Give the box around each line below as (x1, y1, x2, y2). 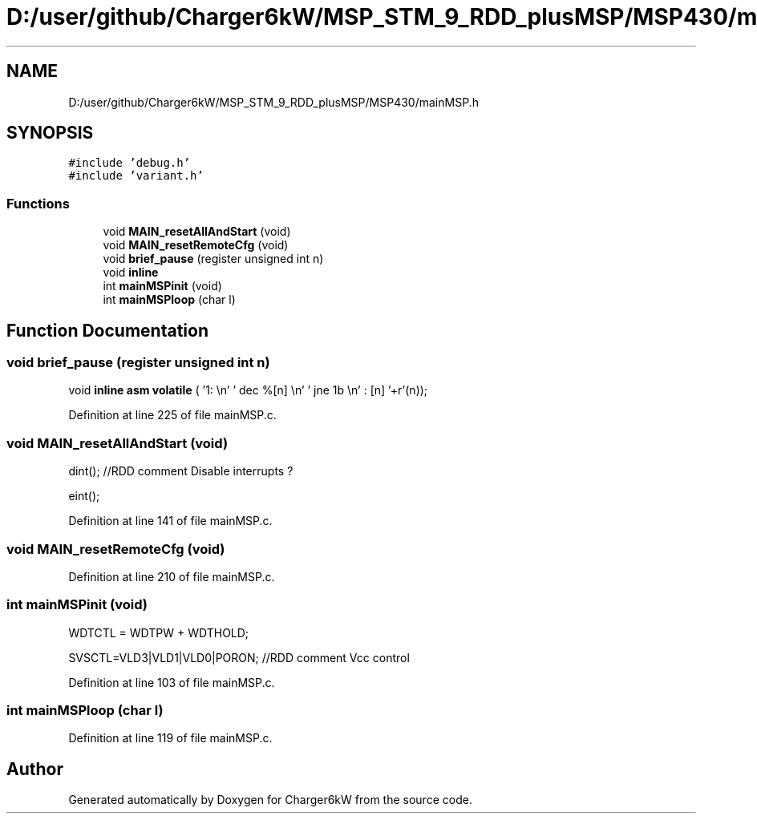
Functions (6, 195, 70, 212)
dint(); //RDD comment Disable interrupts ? (68, 464, 293, 479)
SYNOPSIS (6, 123, 94, 143)
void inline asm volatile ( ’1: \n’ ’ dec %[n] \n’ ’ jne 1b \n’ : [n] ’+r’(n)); (68, 383, 428, 398)
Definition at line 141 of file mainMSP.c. (68, 514, 273, 528)
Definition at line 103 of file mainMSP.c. (68, 675, 275, 689)
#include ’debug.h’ (68, 156, 191, 170)
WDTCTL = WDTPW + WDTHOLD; (68, 625, 249, 640)
